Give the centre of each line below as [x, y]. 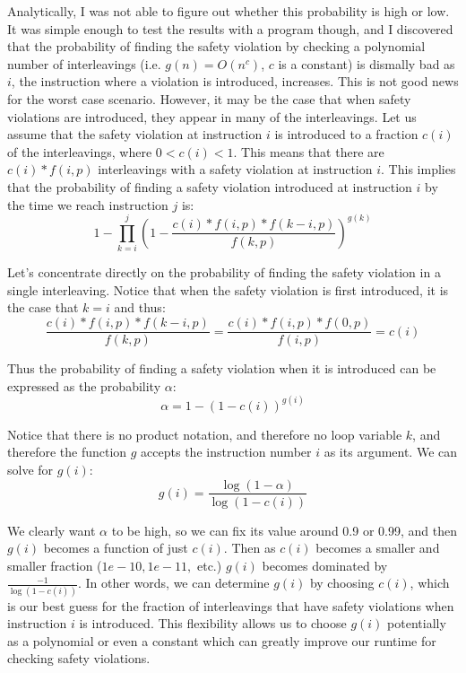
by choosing [342, 583]
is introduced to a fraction [346, 134]
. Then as [250, 548]
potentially [417, 623]
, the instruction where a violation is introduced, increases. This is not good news [235, 81]
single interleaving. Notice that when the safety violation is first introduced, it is [228, 289]
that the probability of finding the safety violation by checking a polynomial [216, 46]
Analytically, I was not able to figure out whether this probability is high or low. [229, 11]
